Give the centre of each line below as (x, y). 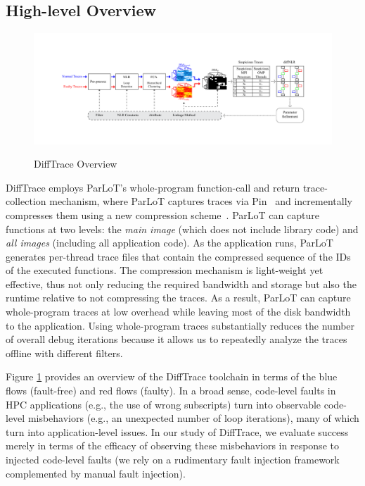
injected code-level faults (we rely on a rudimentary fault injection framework (173, 460)
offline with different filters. (64, 353)
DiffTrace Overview (76, 164)
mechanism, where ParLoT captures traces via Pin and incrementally (201, 201)
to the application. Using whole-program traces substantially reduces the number (180, 325)
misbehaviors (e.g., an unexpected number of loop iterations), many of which (193, 418)
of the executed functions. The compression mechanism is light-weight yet (165, 270)
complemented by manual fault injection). (96, 473)
